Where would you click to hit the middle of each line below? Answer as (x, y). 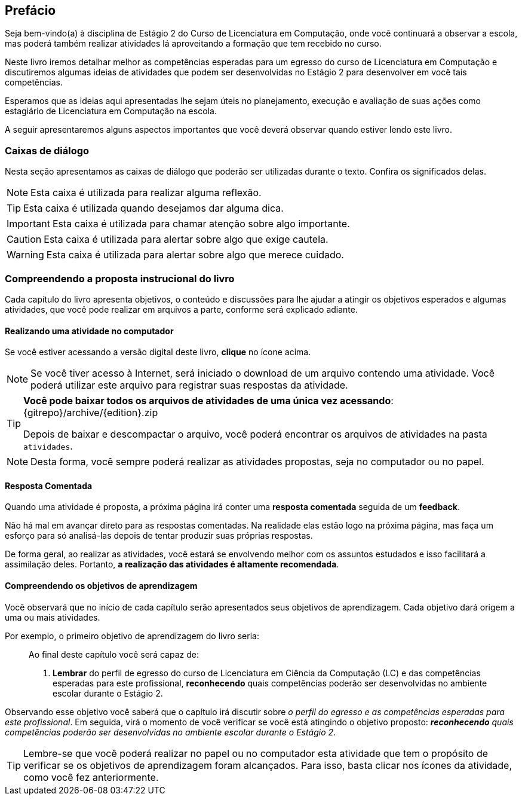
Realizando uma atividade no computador (89, 331)
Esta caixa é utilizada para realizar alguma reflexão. (146, 193)
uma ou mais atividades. (53, 617)
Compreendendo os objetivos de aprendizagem (101, 585)
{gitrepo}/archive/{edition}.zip (91, 413)
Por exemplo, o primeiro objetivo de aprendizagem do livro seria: (132, 636)
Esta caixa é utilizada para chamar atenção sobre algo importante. (201, 224)
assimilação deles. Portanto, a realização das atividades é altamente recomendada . (172, 564)
